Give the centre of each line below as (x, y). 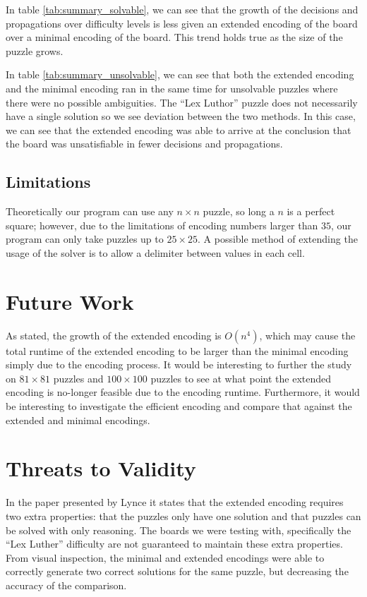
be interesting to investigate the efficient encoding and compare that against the (179, 406)
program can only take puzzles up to (85, 239)
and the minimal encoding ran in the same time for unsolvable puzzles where (172, 88)
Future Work (70, 301)
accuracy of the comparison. (66, 585)
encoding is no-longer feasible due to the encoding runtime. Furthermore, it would (183, 392)
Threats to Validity (101, 468)
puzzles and (78, 378)
